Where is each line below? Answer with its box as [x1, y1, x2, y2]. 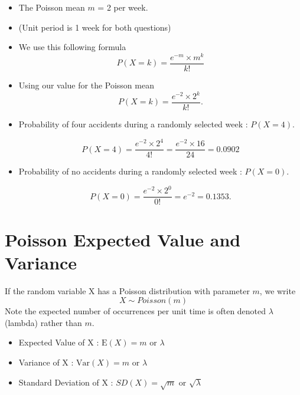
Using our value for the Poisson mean [18, 78, 154, 91]
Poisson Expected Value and [5, 227, 241, 251]
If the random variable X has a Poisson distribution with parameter [5, 284, 250, 297]
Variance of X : [18, 356, 74, 368]
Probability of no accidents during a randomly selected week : [18, 165, 242, 177]
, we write [259, 284, 296, 297]
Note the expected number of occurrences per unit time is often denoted [5, 305, 266, 317]
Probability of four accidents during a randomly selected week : [18, 118, 248, 130]
